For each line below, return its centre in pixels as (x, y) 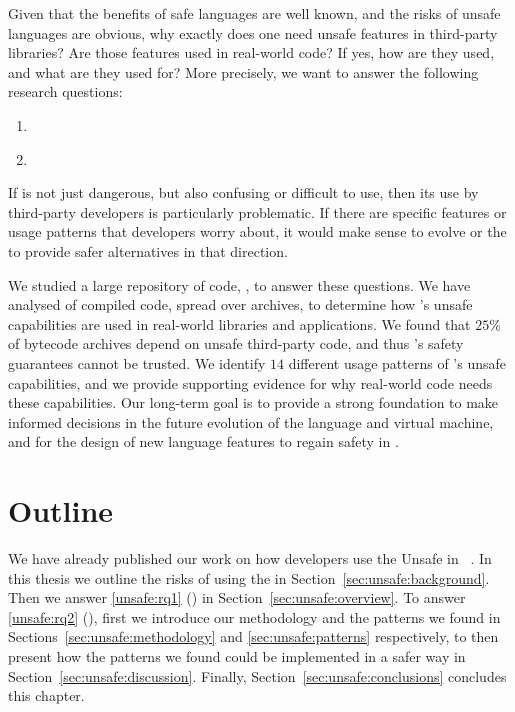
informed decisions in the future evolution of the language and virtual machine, (251, 421)
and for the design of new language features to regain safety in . (203, 441)
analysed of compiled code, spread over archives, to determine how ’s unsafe (240, 304)
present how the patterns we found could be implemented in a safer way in (237, 655)
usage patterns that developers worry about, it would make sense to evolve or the (257, 231)
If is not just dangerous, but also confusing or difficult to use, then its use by (243, 192)
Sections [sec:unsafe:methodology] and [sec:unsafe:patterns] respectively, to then (253, 636)
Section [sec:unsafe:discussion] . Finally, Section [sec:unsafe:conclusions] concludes (257, 675)
